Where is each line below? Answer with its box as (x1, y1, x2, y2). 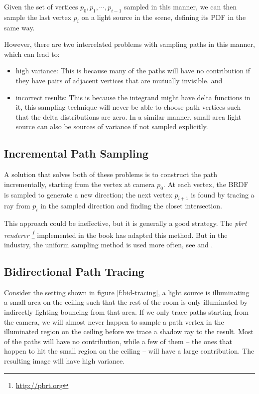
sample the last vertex (4, 11, 72, 22)
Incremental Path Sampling (4, 146, 149, 161)
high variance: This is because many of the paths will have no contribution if (15, 65, 250, 76)
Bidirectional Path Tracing (4, 263, 144, 279)
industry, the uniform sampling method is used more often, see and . (4, 239, 213, 249)
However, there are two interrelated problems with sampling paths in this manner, (4, 39, 255, 49)
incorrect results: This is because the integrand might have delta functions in (15, 92, 251, 102)
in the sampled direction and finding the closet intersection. (40, 200, 222, 211)
